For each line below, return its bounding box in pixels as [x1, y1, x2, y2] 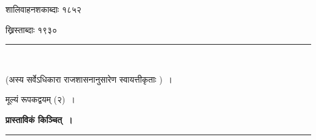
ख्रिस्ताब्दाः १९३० [5, 23, 57, 36]
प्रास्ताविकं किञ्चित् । [5, 113, 73, 126]
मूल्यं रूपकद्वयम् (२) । [5, 93, 75, 106]
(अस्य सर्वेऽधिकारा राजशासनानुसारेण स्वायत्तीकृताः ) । [5, 72, 173, 85]
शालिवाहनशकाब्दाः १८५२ [5, 3, 82, 15]
